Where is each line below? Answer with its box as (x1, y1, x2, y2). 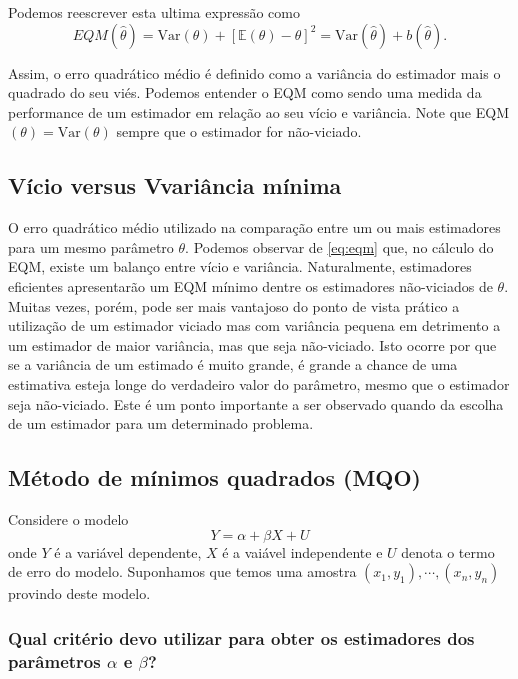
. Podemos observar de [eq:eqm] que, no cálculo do (185, 236, 494, 257)
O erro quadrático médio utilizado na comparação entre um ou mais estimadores (8, 217, 501, 238)
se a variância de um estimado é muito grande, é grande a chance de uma (8, 354, 458, 375)
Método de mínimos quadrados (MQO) (8, 462, 421, 493)
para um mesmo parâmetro (8, 236, 174, 257)
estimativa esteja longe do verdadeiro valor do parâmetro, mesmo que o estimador (8, 373, 510, 394)
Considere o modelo (8, 508, 129, 529)
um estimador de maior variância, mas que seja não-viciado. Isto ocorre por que (8, 334, 497, 355)
